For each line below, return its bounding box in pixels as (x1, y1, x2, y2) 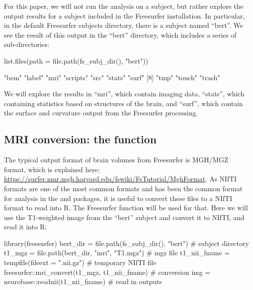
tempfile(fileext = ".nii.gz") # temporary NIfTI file (4, 257, 157, 268)
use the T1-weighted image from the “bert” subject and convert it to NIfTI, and (4, 212, 245, 222)
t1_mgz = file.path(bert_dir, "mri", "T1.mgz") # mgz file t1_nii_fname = (4, 247, 230, 258)
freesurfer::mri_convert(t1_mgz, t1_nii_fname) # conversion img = (4, 267, 210, 277)
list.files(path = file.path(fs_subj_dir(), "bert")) (4, 55, 148, 66)
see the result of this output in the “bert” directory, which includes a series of (4, 29, 237, 40)
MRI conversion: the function (4, 132, 157, 147)
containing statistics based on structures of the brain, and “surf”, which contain (4, 98, 243, 108)
